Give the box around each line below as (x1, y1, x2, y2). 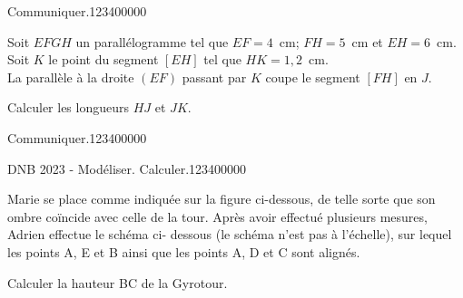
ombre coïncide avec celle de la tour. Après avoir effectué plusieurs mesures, (7, 207, 428, 226)
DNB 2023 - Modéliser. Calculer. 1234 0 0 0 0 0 (7, 159, 247, 178)
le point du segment (48, 50, 159, 69)
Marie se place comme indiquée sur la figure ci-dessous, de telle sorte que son (7, 189, 436, 208)
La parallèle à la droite (7, 67, 134, 86)
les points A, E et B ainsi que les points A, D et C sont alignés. (7, 242, 360, 261)
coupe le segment (265, 67, 360, 86)
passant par (182, 67, 247, 86)
